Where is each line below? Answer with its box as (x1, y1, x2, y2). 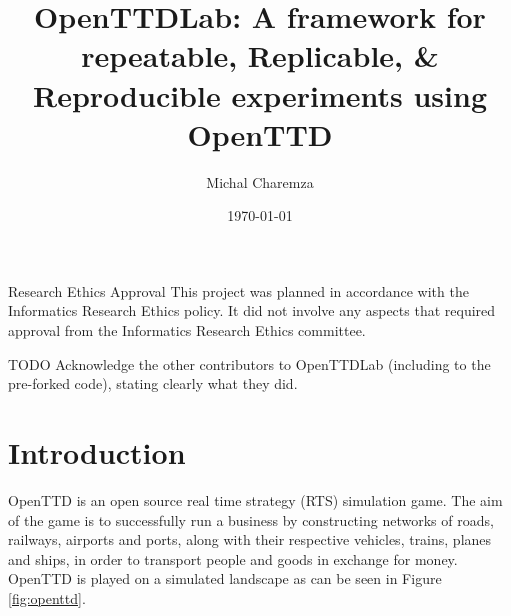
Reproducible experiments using (33, 74, 487, 115)
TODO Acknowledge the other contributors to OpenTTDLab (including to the (8, 353, 491, 374)
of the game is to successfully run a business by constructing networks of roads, (8, 509, 494, 530)
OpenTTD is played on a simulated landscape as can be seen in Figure (8, 568, 442, 589)
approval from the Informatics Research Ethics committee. (8, 320, 366, 341)
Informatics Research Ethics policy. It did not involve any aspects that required (8, 300, 496, 321)
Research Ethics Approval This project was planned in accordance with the (8, 280, 469, 301)
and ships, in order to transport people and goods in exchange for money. (8, 548, 458, 569)
